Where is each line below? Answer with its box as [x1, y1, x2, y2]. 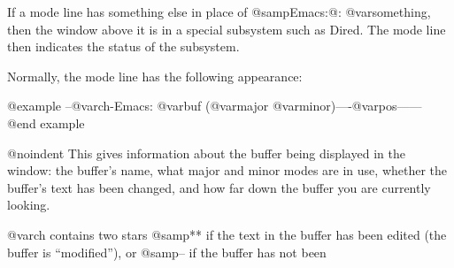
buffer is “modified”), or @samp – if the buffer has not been [7, 242, 327, 261]
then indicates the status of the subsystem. [7, 37, 240, 56]
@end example [7, 113, 85, 132]
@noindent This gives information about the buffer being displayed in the [7, 143, 405, 162]
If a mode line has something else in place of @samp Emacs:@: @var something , [7, 3, 431, 20]
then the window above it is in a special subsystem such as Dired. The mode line [7, 19, 446, 38]
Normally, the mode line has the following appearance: [7, 66, 303, 85]
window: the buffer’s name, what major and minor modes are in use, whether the [7, 161, 448, 180]
